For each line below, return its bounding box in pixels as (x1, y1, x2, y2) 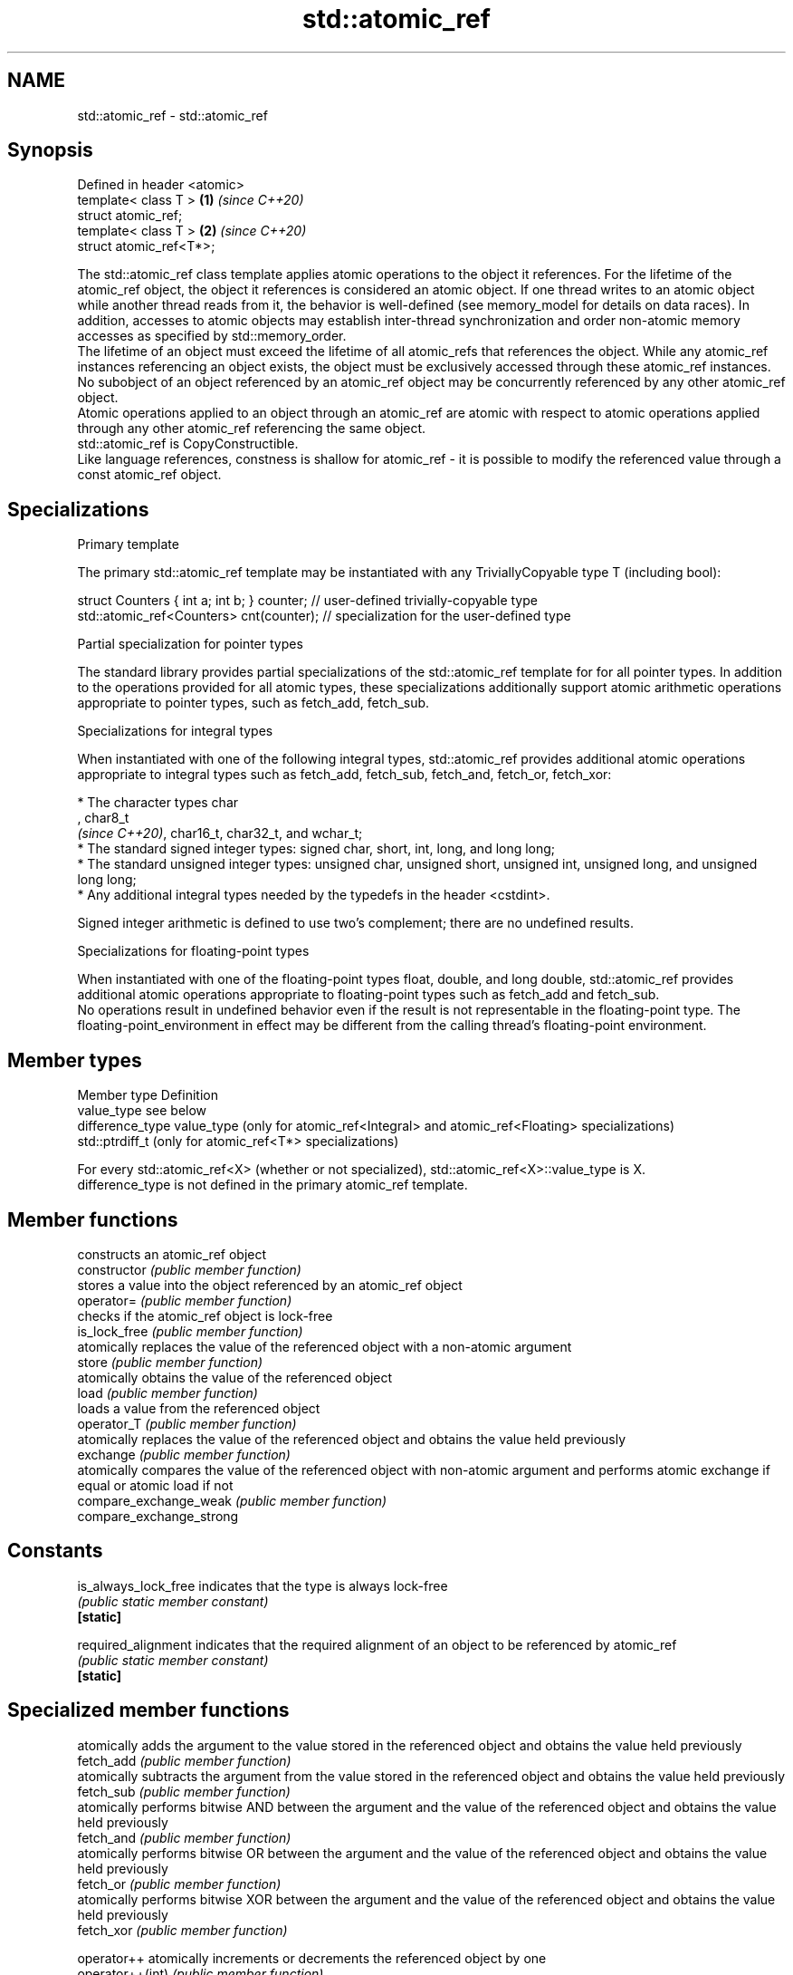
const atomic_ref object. (77, 467, 222, 483)
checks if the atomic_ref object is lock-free (77, 1307, 333, 1324)
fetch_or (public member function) (77, 1875, 282, 1892)
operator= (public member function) (77, 1292, 292, 1308)
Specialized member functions (7, 1699, 290, 1722)
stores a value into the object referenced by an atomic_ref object (77, 1277, 463, 1293)
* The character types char (77, 795, 239, 811)
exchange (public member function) (77, 1446, 291, 1462)
